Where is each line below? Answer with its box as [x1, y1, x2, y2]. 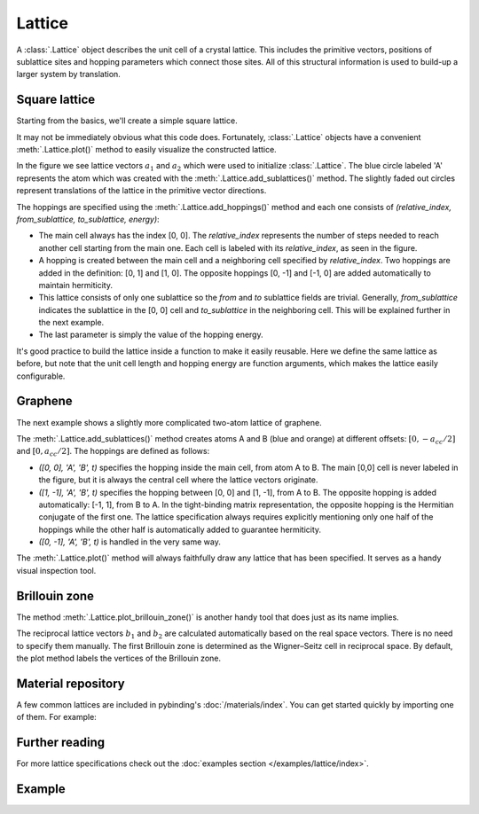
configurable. [16, 371, 66, 381]
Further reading [16, 735, 106, 750]
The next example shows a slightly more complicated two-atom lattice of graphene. [16, 417, 323, 427]
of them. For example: [16, 712, 97, 723]
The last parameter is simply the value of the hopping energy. [38, 329, 263, 340]
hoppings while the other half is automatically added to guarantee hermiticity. [38, 524, 322, 535]
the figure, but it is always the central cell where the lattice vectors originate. [38, 474, 318, 485]
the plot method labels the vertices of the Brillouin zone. [16, 653, 222, 663]
